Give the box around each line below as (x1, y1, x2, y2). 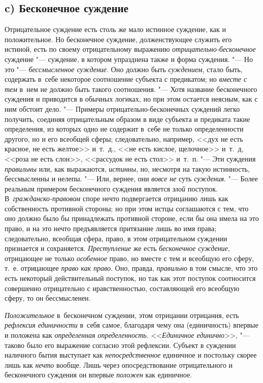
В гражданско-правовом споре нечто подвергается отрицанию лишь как (5, 193, 228, 204)
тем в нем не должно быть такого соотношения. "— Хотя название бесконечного (5, 83, 257, 94)
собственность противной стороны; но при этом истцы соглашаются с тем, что (5, 203, 249, 213)
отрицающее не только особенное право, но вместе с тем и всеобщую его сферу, (5, 252, 254, 263)
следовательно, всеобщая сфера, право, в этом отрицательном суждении (5, 233, 227, 243)
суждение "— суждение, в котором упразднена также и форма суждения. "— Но (5, 53, 253, 64)
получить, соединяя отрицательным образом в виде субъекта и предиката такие (5, 113, 250, 124)
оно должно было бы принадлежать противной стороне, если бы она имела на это (5, 213, 259, 224)
